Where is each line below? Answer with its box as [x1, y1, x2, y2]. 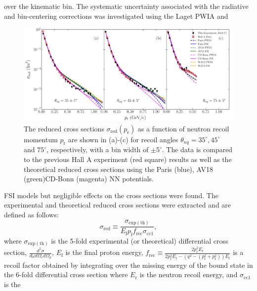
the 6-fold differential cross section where [4, 269, 128, 280]
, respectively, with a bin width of [46, 144, 149, 155]
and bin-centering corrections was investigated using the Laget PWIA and [4, 10, 228, 21]
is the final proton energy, [65, 247, 143, 257]
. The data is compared [162, 144, 233, 155]
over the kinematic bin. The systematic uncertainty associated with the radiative [4, 1, 249, 11]
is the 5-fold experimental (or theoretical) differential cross [51, 235, 228, 246]
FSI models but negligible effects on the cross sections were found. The [4, 190, 218, 200]
